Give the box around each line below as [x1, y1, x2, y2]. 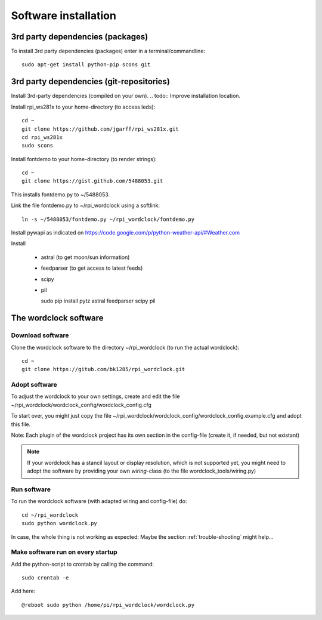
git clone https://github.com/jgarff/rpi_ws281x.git [21, 125, 179, 132]
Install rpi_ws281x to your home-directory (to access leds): [11, 103, 156, 110]
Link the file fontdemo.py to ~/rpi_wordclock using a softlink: [11, 202, 160, 209]
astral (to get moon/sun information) [41, 254, 130, 261]
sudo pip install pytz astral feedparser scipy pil [41, 297, 156, 304]
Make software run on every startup [11, 548, 117, 556]
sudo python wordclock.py [21, 520, 98, 527]
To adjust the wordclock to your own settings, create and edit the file [11, 393, 180, 400]
